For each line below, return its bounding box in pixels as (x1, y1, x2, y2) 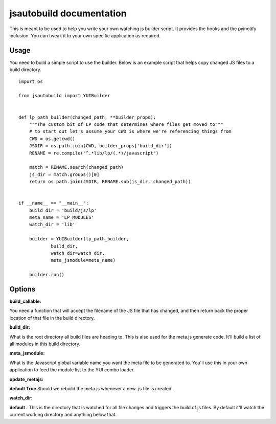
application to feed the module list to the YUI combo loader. (9, 367, 135, 373)
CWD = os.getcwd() (29, 136, 76, 142)
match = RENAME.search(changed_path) (29, 164, 124, 170)
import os (18, 78, 43, 84)
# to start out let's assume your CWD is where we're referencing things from (29, 128, 232, 135)
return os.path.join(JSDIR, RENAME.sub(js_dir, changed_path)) (29, 179, 191, 185)
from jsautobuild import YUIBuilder (18, 93, 110, 99)
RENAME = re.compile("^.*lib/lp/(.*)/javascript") (29, 150, 159, 156)
